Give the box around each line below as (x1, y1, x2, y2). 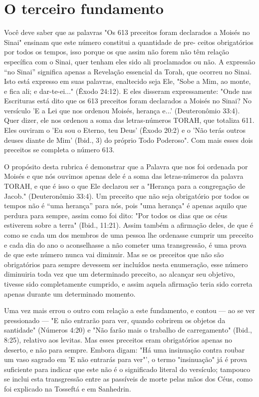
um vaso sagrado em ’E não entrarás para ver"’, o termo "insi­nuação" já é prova (4, 354, 248, 365)
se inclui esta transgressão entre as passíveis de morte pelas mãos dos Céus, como (4, 374, 253, 384)
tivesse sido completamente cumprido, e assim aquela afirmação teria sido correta (4, 278, 253, 289)
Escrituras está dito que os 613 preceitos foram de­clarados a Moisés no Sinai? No (4, 95, 252, 106)
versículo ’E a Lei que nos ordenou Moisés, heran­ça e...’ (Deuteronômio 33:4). (4, 105, 240, 115)
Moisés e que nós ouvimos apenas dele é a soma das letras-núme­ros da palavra (4, 171, 244, 181)
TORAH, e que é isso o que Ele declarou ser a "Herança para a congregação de (4, 181, 246, 191)
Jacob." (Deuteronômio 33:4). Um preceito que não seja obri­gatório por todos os (4, 190, 250, 201)
